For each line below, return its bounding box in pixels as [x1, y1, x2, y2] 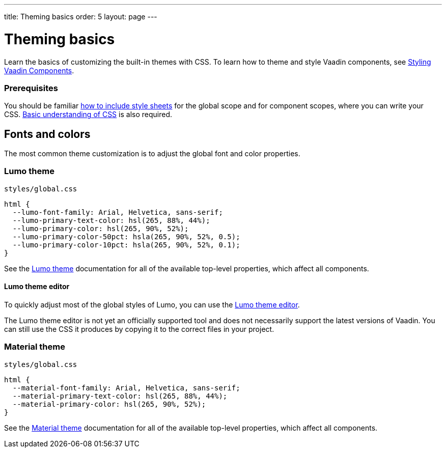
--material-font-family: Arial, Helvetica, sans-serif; [12, 383, 240, 392]
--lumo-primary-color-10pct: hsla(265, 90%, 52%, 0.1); [12, 240, 240, 249]
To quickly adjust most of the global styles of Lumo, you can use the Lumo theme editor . [4, 300, 300, 309]
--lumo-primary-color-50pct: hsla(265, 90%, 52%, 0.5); [12, 232, 240, 241]
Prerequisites [4, 82, 58, 93]
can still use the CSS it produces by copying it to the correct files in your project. [4, 325, 274, 334]
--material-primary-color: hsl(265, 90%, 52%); [12, 400, 206, 408]
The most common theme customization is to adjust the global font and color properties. [4, 149, 300, 158]
